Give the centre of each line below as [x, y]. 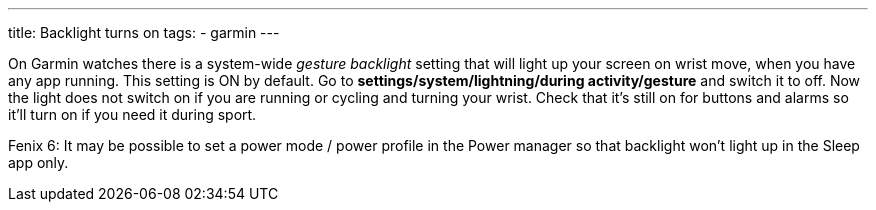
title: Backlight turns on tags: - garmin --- [144, 32]
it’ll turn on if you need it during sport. [132, 114]
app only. [38, 162]
